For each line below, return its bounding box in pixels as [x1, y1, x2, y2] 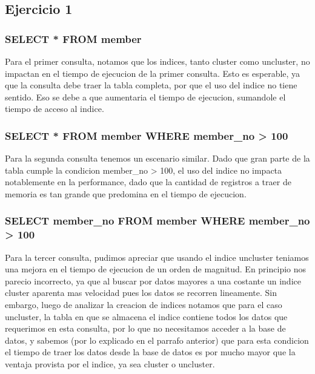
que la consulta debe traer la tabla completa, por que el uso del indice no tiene [5, 79, 297, 91]
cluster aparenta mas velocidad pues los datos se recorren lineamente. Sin [5, 286, 277, 299]
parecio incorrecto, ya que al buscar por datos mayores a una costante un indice [5, 274, 301, 287]
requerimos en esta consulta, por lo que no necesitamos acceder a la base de [5, 322, 286, 335]
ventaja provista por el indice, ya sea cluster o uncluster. [5, 358, 215, 370]
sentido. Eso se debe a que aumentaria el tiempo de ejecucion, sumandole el [5, 90, 286, 103]
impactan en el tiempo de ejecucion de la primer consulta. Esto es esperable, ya [5, 67, 300, 79]
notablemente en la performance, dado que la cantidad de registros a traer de [5, 176, 291, 188]
